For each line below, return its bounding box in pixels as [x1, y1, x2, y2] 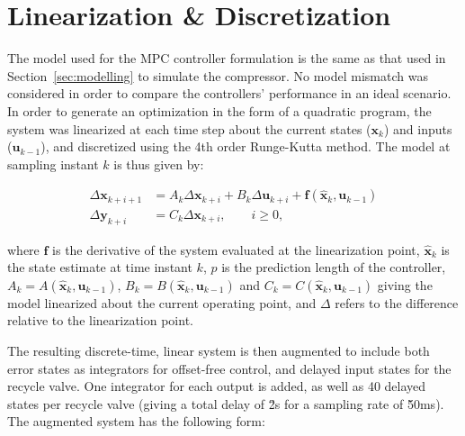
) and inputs [383, 119, 452, 138]
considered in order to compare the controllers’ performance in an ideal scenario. [7, 84, 452, 103]
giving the [377, 275, 433, 294]
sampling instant [7, 154, 99, 173]
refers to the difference [335, 293, 459, 312]
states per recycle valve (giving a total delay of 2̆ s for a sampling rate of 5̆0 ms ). [7, 394, 444, 413]
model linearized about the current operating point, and [7, 293, 317, 312]
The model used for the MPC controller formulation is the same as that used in [7, 49, 446, 68]
